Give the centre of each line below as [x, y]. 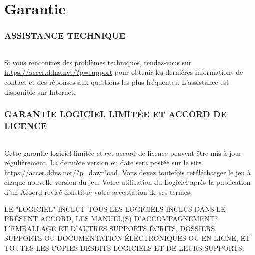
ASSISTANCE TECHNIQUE [65, 35]
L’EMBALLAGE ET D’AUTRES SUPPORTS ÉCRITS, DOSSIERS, [111, 228]
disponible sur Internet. [40, 92]
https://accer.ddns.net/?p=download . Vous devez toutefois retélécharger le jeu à [127, 172]
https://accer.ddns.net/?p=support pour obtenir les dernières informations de [124, 72]
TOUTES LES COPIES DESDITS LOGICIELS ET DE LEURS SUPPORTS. [124, 248]
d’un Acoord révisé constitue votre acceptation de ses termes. [98, 192]
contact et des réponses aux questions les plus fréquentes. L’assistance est [117, 82]
